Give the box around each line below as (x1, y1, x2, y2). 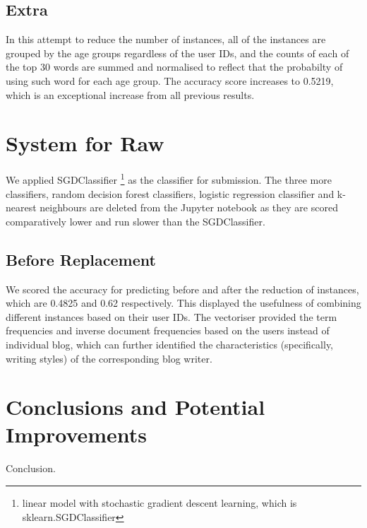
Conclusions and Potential (6, 392, 265, 421)
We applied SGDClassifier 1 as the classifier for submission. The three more (6, 170, 332, 187)
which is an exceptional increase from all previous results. (6, 87, 255, 102)
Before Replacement (6, 248, 156, 270)
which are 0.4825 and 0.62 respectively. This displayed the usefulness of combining (6, 295, 361, 310)
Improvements (6, 420, 148, 449)
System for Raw (6, 129, 164, 158)
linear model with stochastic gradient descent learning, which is (22, 495, 297, 510)
